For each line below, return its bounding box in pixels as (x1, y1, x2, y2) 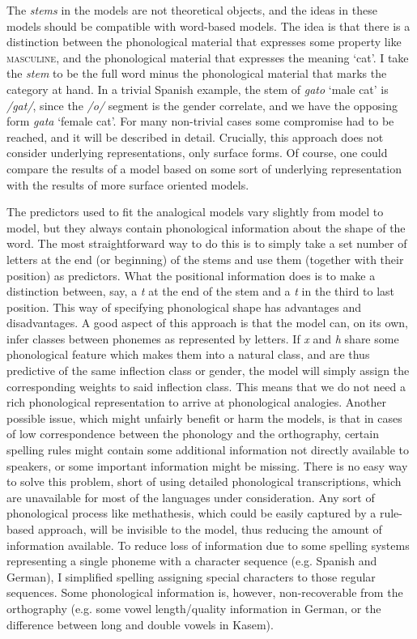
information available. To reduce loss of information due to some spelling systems (6, 536, 410, 553)
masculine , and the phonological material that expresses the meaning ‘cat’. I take (6, 49, 409, 66)
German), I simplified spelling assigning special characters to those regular (6, 568, 376, 585)
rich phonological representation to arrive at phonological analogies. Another (6, 394, 387, 411)
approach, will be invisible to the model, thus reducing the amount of (37, 521, 382, 537)
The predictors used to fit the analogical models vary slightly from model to (6, 203, 384, 220)
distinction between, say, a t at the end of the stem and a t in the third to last (6, 283, 395, 300)
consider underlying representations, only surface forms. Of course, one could (6, 144, 388, 161)
